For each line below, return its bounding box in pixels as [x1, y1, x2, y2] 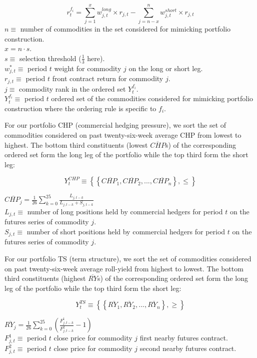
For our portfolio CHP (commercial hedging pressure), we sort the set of [4, 120, 226, 130]
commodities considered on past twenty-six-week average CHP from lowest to [4, 130, 241, 140]
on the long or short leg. [128, 63, 203, 73]
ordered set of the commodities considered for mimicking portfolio [51, 93, 253, 104]
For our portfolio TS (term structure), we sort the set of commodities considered [4, 253, 251, 263]
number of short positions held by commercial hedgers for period [26, 226, 225, 236]
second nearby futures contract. [139, 343, 236, 353]
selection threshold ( [19, 53, 81, 63]
